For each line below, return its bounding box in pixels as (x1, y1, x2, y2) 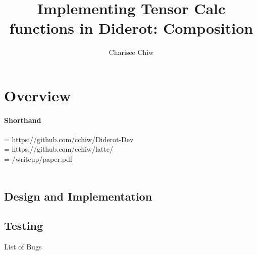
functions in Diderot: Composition (9, 18, 253, 38)
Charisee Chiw (109, 47, 154, 57)
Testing (4, 218, 43, 233)
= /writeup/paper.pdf (4, 154, 73, 164)
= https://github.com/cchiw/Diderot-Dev (4, 134, 134, 144)
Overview (4, 85, 71, 105)
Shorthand (4, 114, 41, 125)
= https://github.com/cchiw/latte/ (4, 144, 113, 154)
